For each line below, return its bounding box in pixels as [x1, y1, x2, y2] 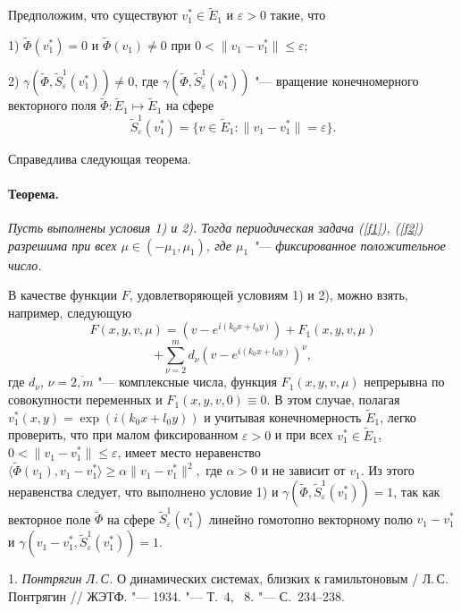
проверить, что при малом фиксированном [8, 425, 239, 444]
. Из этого [360, 461, 415, 480]
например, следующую [8, 302, 132, 321]
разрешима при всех [8, 235, 117, 254]
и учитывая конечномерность [204, 407, 362, 426]
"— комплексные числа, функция [97, 372, 277, 391]
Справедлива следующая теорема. [8, 149, 191, 167]
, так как [393, 481, 440, 500]
